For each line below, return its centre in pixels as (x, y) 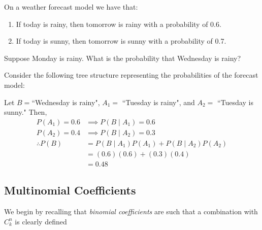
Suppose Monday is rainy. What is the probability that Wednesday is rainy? (123, 58)
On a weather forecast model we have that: (71, 7)
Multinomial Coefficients (70, 190)
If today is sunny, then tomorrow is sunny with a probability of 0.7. (121, 41)
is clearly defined (41, 221)
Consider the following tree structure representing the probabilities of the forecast (131, 75)
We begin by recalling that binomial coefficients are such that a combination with (131, 211)
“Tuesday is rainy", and (158, 102)
